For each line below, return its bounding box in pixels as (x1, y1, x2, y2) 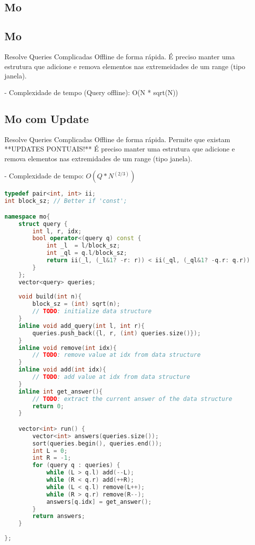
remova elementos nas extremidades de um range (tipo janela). (4, 153, 192, 163)
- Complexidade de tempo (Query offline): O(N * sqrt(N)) (4, 87, 178, 97)
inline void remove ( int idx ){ (18, 344, 117, 351)
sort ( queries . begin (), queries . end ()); (32, 440, 162, 447)
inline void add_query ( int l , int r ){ (18, 322, 145, 329)
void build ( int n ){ (18, 293, 82, 300)
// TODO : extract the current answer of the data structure (32, 395, 232, 402)
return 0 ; (32, 402, 64, 410)
